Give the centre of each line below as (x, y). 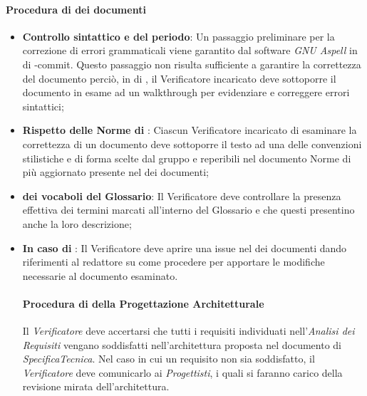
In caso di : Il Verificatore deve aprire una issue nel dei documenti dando (185, 247)
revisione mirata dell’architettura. (96, 386)
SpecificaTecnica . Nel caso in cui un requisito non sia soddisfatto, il (169, 359)
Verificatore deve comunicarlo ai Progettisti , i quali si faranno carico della (182, 372)
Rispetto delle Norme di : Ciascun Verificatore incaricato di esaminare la (190, 130)
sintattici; (43, 106)
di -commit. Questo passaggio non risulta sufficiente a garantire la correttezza (192, 64)
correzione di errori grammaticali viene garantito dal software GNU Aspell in (190, 50)
